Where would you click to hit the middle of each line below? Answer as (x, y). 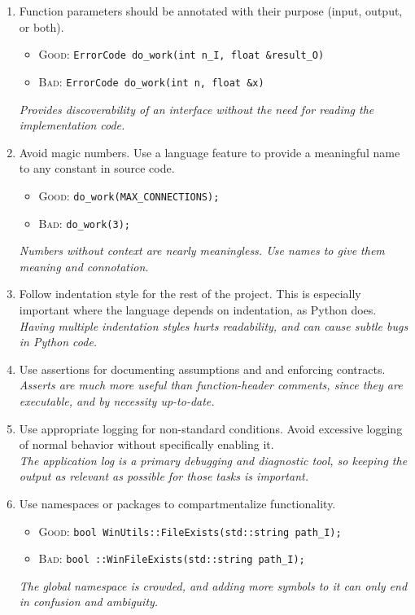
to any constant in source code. (97, 168)
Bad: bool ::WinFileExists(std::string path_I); (172, 558)
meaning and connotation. (84, 266)
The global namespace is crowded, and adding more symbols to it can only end (213, 585)
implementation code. (72, 125)
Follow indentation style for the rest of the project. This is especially (190, 294)
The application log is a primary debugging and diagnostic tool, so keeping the (213, 460)
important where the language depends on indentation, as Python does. (198, 309)
